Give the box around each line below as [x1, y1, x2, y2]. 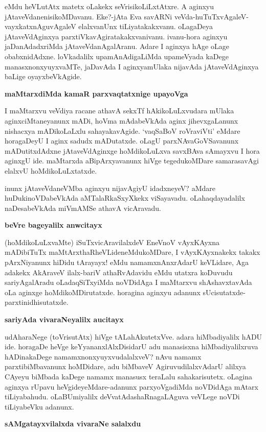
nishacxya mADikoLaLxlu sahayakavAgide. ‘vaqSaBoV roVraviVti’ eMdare [5, 125, 240, 136]
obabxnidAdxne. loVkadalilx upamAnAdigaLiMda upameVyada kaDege [5, 51, 229, 61]
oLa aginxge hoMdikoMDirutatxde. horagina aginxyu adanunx [5, 286, 201, 297]
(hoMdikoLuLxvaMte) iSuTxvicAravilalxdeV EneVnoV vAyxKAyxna [5, 236, 219, 247]
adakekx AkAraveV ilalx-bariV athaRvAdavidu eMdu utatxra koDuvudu [5, 267, 233, 277]
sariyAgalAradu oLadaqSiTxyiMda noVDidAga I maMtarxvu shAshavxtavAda [5, 277, 252, 287]
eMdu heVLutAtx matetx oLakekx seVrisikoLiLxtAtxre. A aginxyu [5, 1, 214, 11]
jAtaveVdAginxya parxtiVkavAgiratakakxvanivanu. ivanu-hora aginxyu [5, 31, 228, 41]
